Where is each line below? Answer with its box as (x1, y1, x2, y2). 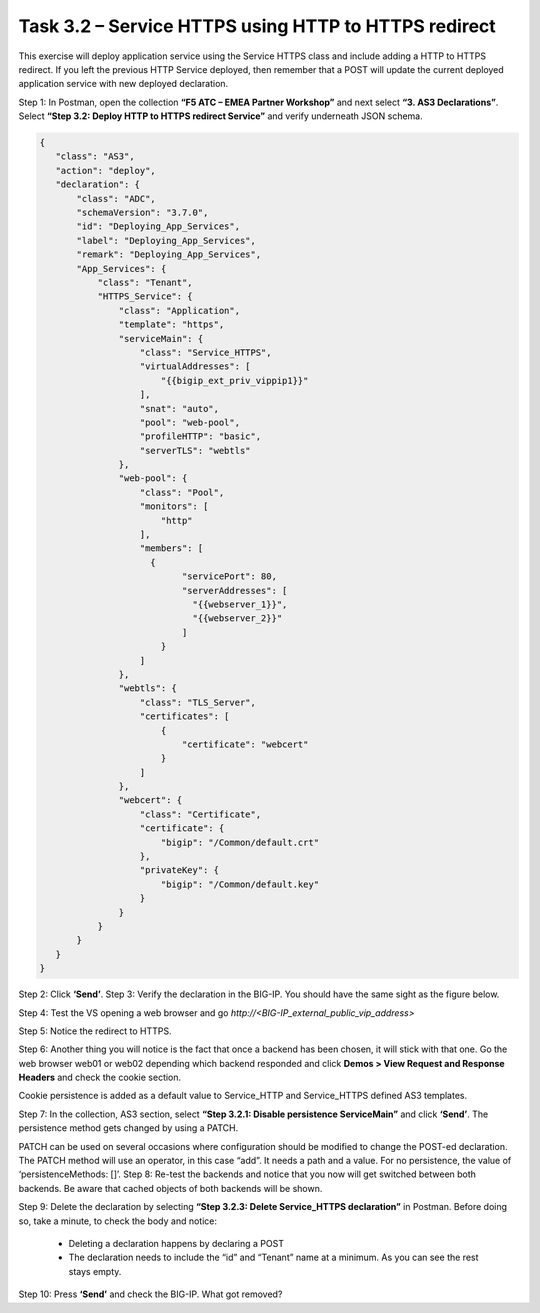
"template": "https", (118, 319, 225, 330)
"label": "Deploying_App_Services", (76, 235, 257, 246)
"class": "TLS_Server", (139, 696, 257, 708)
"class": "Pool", (139, 486, 225, 498)
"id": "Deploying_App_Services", (76, 221, 240, 232)
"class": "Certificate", (139, 808, 262, 820)
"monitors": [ (139, 501, 209, 512)
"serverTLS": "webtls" (139, 445, 251, 456)
